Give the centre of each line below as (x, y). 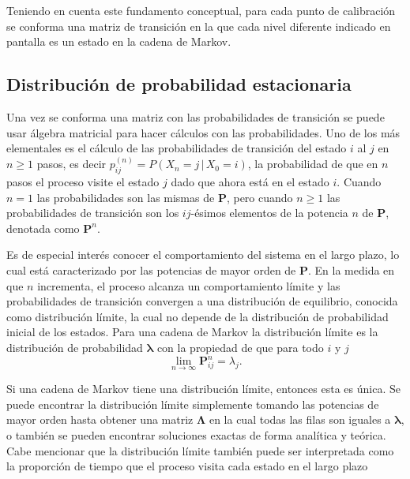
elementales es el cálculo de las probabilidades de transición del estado (177, 148)
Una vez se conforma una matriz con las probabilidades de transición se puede (196, 116)
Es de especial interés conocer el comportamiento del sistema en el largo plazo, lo (203, 254)
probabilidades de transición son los (93, 213)
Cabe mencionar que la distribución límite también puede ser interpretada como (200, 450)
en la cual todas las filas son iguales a (300, 419)
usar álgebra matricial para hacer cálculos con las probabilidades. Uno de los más (203, 132)
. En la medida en (352, 269)
